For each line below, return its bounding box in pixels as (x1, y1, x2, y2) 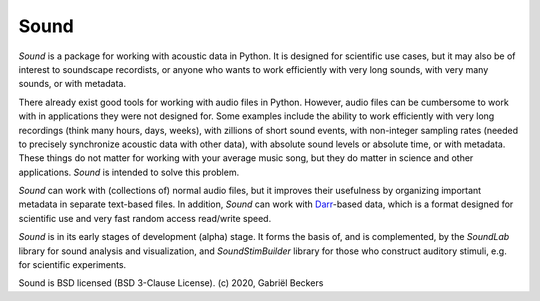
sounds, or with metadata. (18, 78, 127, 90)
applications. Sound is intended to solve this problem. (18, 166, 240, 178)
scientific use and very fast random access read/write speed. (18, 212, 272, 224)
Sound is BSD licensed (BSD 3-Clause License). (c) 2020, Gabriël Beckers (18, 277, 324, 289)
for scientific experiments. (18, 259, 127, 271)
